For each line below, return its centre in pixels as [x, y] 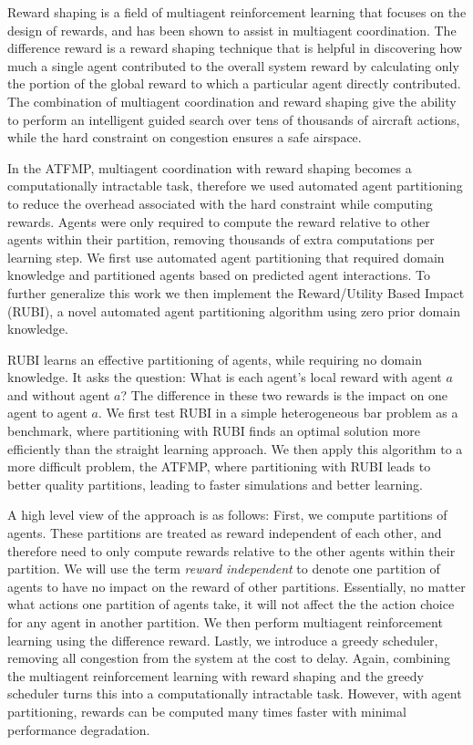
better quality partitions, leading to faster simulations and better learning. [215, 484]
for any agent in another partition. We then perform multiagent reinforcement [225, 622]
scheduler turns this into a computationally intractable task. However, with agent [235, 693]
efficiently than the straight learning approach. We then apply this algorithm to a [235, 448]
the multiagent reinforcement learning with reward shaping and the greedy [216, 675]
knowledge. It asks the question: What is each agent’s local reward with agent [225, 377]
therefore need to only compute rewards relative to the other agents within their [231, 550]
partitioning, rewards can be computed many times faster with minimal [207, 711]
